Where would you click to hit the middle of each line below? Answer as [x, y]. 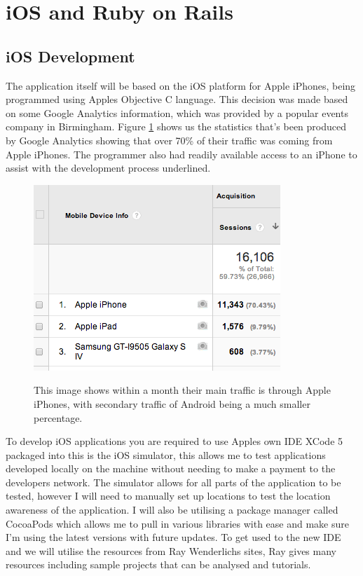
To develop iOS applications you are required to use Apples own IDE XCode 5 [174, 441]
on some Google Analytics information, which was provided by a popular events [177, 112]
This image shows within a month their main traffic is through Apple [182, 390]
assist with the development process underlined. [108, 168]
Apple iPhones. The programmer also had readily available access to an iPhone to [181, 154]
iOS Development [70, 56]
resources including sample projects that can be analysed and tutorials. [158, 564]
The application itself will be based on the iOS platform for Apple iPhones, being [181, 85]
